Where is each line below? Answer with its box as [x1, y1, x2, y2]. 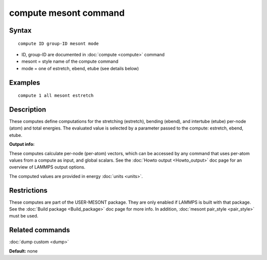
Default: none [9, 248, 38, 254]
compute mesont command [9, 7, 125, 18]
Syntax [9, 26, 32, 35]
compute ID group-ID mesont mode [18, 41, 99, 46]
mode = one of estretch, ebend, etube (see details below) [21, 65, 139, 71]
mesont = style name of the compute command [21, 58, 119, 64]
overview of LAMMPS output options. [9, 164, 86, 170]
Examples [9, 78, 41, 87]
